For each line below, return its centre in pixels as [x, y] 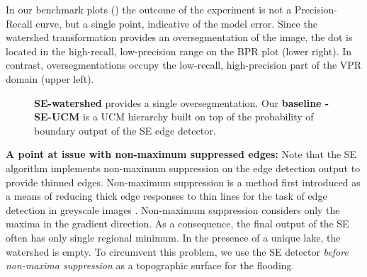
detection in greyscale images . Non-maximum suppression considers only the [173, 209]
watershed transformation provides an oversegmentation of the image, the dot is [179, 37]
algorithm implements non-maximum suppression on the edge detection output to [183, 168]
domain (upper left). [50, 78]
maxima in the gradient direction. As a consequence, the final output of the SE [177, 224]
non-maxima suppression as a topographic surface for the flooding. [150, 265]
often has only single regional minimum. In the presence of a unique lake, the [173, 237]
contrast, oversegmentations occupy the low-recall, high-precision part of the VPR [184, 65]
